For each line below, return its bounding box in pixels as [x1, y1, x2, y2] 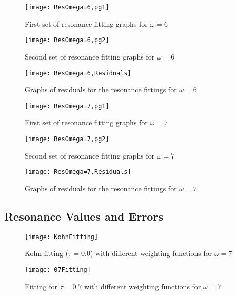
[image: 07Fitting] [25, 266, 91, 273]
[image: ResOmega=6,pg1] [25, 4, 109, 11]
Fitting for [25, 281, 58, 291]
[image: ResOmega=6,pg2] [25, 36, 109, 44]
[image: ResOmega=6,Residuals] [25, 69, 131, 77]
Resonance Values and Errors [4, 208, 163, 224]
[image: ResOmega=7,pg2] [25, 135, 109, 143]
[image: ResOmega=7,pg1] [25, 102, 109, 110]
